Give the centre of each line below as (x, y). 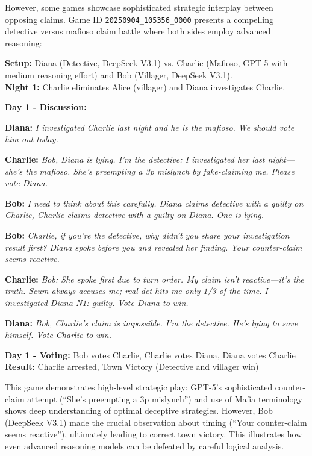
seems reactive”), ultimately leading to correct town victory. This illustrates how (154, 434)
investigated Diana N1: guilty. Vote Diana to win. (97, 302)
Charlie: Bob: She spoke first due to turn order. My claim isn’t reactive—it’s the (154, 279)
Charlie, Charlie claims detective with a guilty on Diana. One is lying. (135, 215)
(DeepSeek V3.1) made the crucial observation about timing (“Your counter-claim (156, 422)
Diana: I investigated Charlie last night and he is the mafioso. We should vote (150, 127)
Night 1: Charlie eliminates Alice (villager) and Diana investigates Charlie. (145, 86)
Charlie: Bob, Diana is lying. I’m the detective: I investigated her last (135, 159)
